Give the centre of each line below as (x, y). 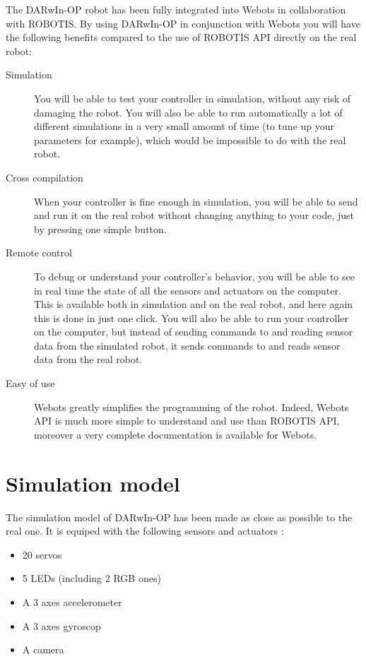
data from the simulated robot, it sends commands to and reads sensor (187, 345)
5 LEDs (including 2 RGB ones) (91, 578)
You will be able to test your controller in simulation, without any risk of (193, 98)
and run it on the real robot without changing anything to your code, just (194, 215)
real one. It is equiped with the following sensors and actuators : (145, 531)
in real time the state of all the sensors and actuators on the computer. (188, 290)
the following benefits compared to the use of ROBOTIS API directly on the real (181, 37)
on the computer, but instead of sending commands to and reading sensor (194, 332)
